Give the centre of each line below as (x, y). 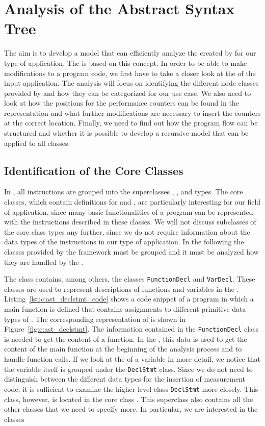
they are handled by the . (44, 261)
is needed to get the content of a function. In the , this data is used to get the (126, 339)
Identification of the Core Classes (94, 170)
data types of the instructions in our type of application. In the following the (124, 242)
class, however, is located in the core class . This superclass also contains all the (129, 399)
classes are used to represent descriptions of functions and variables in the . (122, 289)
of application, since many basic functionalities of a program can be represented (129, 211)
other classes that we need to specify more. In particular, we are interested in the (131, 409)
